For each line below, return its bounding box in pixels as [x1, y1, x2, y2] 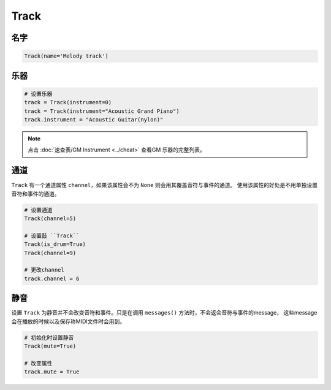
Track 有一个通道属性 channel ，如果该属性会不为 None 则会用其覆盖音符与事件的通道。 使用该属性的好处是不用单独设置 [11, 182, 318, 189]
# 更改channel [24, 267, 64, 273]
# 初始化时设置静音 [24, 334, 74, 341]
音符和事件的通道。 [11, 190, 60, 197]
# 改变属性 [24, 359, 53, 367]
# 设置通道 [24, 206, 53, 213]
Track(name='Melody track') [24, 53, 108, 59]
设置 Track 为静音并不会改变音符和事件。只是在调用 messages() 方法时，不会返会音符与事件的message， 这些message [11, 309, 318, 316]
